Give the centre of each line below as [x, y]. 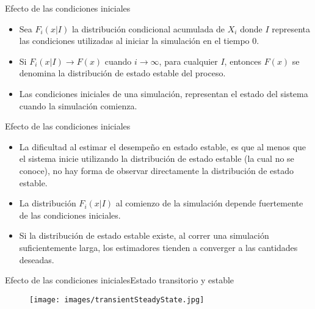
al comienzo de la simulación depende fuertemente [209, 203]
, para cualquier [188, 61]
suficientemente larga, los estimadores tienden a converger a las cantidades [158, 247]
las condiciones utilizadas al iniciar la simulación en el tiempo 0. [139, 41]
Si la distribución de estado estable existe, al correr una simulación [144, 235]
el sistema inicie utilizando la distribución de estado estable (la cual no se [157, 158]
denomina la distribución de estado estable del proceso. [122, 73]
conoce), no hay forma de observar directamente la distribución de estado [156, 170]
